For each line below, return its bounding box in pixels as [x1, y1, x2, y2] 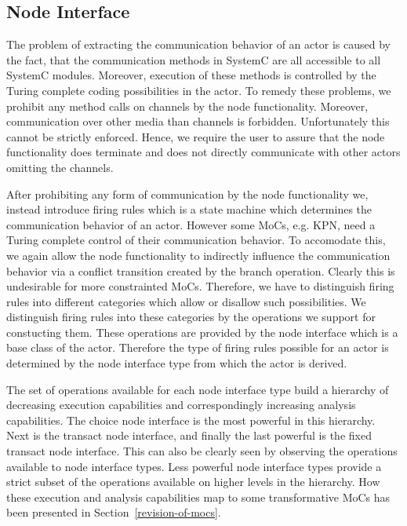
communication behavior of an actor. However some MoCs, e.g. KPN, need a [6, 216, 376, 232]
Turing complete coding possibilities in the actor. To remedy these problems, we [6, 82, 391, 98]
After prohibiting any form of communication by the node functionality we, [6, 185, 369, 202]
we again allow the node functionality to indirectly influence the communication [6, 247, 391, 263]
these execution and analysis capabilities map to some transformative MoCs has [6, 488, 391, 505]
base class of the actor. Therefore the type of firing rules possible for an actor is [6, 339, 389, 356]
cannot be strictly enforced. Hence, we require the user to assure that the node [6, 128, 385, 144]
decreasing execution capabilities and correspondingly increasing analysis [6, 396, 356, 413]
